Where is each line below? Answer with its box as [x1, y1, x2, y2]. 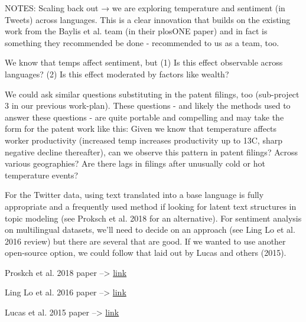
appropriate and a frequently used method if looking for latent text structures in [5, 200, 297, 212]
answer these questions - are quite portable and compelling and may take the [5, 110, 284, 123]
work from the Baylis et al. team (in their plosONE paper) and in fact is [5, 25, 268, 37]
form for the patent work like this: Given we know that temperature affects [5, 122, 277, 135]
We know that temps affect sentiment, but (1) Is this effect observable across [5, 56, 283, 69]
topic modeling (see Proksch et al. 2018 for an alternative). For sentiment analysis [5, 212, 302, 224]
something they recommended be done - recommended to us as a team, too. [5, 36, 279, 48]
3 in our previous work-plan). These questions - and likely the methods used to [5, 99, 291, 112]
